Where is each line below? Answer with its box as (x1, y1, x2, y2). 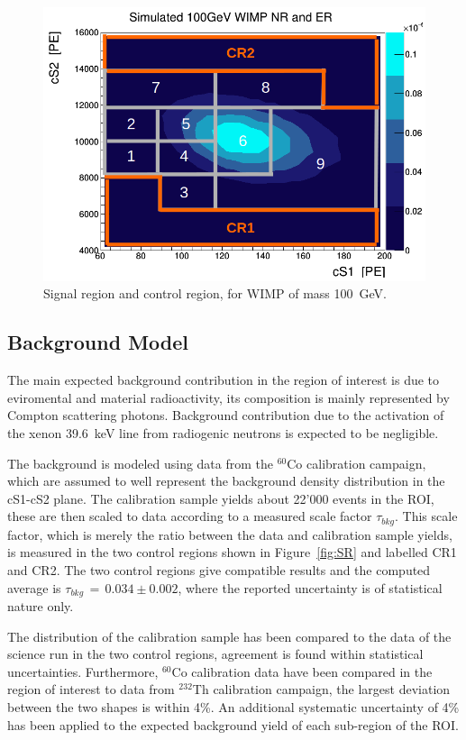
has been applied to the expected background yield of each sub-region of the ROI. (7, 715, 459, 734)
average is (7, 578, 61, 597)
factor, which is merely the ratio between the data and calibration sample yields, (7, 525, 452, 544)
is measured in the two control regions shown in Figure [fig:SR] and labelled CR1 (7, 543, 457, 562)
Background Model (7, 328, 188, 356)
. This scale (395, 507, 458, 525)
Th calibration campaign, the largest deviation (192, 680, 451, 699)
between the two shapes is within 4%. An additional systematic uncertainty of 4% (7, 698, 460, 717)
